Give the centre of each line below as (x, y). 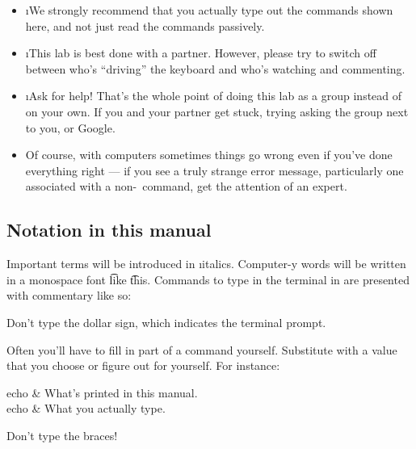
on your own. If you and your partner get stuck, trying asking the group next (217, 111)
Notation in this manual (109, 230)
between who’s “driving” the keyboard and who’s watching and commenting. (215, 68)
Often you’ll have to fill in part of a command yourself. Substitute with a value (202, 349)
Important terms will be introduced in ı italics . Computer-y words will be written (206, 264)
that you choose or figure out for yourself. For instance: (143, 365)
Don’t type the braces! (62, 435)
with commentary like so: (69, 295)
